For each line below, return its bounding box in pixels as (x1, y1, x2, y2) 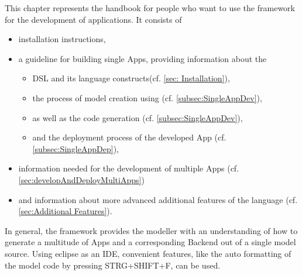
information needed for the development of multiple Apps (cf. (18, 162, 239, 174)
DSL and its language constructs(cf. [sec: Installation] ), (32, 72, 230, 84)
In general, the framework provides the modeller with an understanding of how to (5, 224, 298, 236)
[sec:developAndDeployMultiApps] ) (18, 173, 145, 185)
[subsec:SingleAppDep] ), (32, 142, 119, 154)
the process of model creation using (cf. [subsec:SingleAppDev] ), (32, 91, 262, 104)
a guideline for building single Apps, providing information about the (18, 52, 267, 64)
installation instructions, (18, 33, 106, 45)
